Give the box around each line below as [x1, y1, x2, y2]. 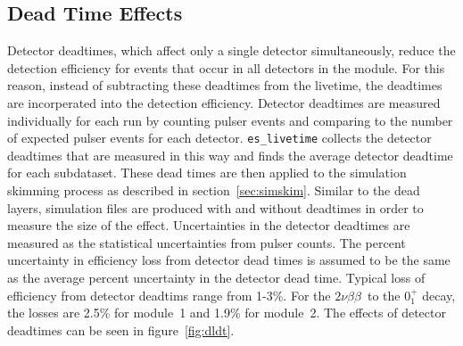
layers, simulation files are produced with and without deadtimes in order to [7, 198, 424, 217]
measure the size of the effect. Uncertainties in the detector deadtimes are [7, 216, 410, 235]
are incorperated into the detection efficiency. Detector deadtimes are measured [7, 93, 441, 111]
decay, [422, 285, 456, 304]
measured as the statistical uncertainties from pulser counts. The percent [7, 233, 406, 251]
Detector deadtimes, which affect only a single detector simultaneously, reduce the [7, 41, 456, 60]
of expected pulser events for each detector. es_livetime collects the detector [7, 128, 432, 147]
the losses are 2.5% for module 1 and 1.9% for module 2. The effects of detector [7, 303, 446, 322]
